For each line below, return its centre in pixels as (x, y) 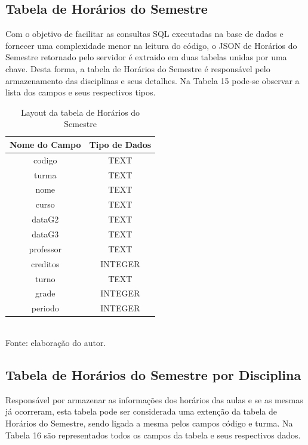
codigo (45, 160)
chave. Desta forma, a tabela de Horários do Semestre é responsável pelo (138, 68)
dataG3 (45, 234)
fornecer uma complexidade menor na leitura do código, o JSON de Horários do (151, 45)
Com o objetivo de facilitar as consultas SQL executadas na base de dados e (144, 34)
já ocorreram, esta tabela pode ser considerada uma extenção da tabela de (141, 411)
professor (45, 248)
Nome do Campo (45, 144)
